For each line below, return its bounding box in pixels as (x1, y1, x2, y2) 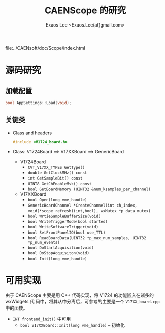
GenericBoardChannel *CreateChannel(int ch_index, (27, 202, 138, 208)
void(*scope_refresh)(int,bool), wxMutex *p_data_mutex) (27, 208, 151, 213)
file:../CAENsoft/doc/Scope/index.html (5, 45, 85, 51)
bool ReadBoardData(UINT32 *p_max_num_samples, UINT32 (27, 235, 146, 240)
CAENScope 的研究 (44, 5, 126, 16)
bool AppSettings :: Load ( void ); (5, 100, 72, 105)
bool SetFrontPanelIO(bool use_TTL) (27, 230, 106, 235)
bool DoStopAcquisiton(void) (27, 250, 90, 255)
